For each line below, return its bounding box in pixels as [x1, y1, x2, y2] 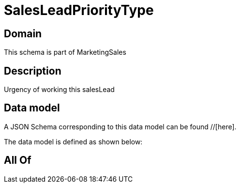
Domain [4, 27, 42, 40]
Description [4, 64, 61, 77]
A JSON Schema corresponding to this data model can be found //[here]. [4, 122, 237, 131]
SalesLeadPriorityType [4, 2, 154, 18]
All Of [4, 154, 31, 167]
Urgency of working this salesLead [4, 85, 115, 94]
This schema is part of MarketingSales [4, 48, 126, 57]
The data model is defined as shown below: [4, 137, 143, 146]
